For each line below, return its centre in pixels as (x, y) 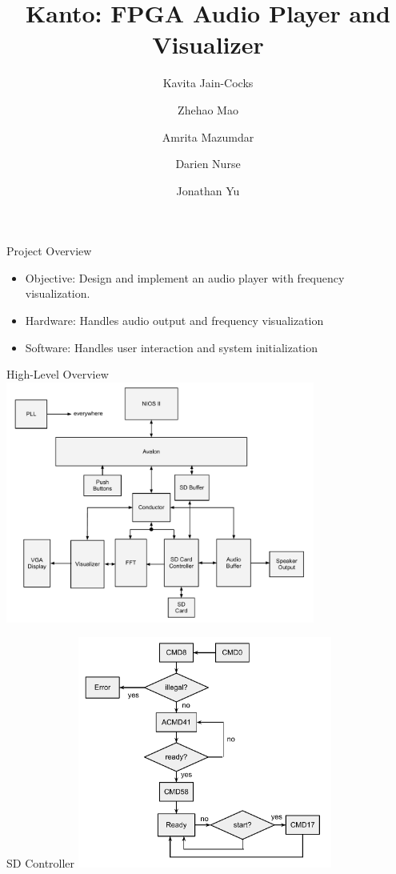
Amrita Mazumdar (208, 136)
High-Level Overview (58, 374)
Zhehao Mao (208, 109)
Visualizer (208, 44)
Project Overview (49, 251)
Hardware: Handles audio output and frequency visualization (174, 321)
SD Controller (41, 863)
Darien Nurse (208, 164)
